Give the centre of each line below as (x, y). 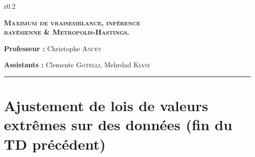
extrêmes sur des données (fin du (118, 125)
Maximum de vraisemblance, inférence (72, 22)
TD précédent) (55, 144)
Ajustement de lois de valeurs (106, 106)
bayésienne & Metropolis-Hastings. (67, 32)
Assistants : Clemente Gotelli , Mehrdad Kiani (77, 65)
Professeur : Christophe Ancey (53, 48)
